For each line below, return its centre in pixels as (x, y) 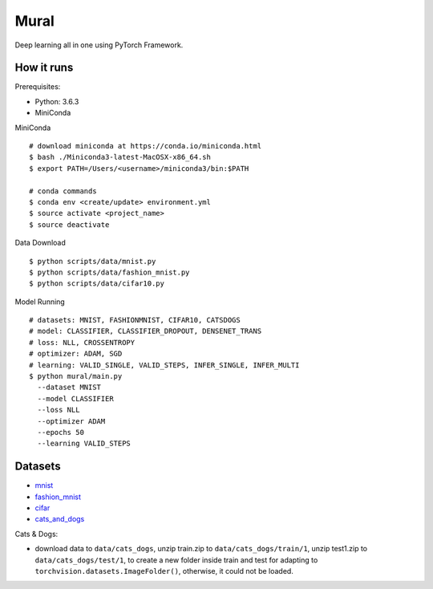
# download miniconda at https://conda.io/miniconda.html (146, 146)
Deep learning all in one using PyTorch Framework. (99, 45)
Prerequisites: (38, 87)
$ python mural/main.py (76, 376)
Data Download (40, 243)
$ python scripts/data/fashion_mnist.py (109, 272)
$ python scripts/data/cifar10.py (97, 284)
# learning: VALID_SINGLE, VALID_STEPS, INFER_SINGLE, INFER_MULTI (164, 365)
